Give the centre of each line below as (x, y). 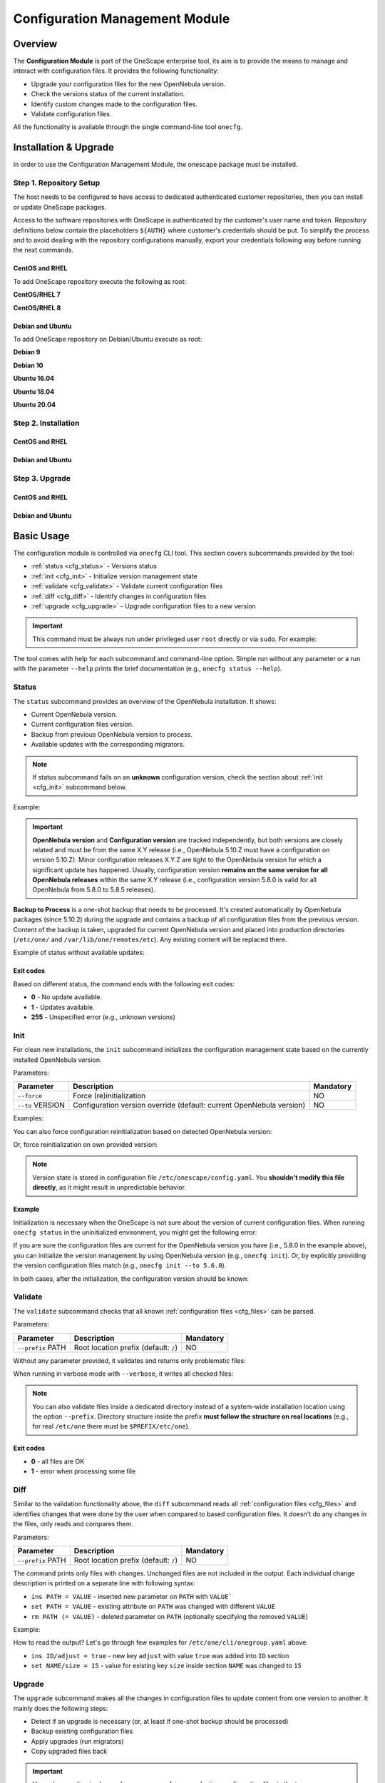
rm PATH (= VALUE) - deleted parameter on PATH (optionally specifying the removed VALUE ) (170, 1616)
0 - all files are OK (58, 1461)
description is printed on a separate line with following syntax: (104, 1583)
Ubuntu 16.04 (34, 379)
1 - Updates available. (63, 1007)
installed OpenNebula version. (57, 1060)
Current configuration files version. (82, 725)
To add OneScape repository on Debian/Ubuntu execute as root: (108, 339)
